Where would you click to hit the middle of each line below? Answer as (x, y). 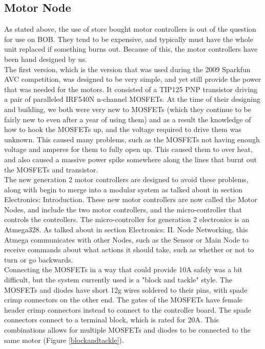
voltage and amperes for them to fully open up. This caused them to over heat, (128, 149)
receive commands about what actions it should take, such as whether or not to (129, 249)
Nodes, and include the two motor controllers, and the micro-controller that (123, 209)
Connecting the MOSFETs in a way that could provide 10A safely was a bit (123, 269)
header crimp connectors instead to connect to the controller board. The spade (128, 309)
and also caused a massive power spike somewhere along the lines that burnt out (130, 159)
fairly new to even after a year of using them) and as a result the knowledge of (128, 119)
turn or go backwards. (39, 259)
